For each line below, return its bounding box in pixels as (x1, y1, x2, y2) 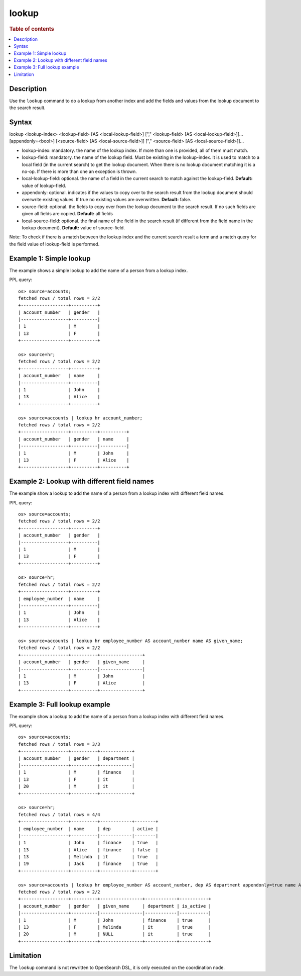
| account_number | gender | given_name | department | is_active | (18, 903, 212, 909)
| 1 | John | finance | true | (18, 840, 159, 846)
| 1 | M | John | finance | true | (18, 917, 212, 923)
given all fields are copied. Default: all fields (22, 211, 113, 217)
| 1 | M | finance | (18, 769, 135, 775)
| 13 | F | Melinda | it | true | (18, 924, 212, 930)
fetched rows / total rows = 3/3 (18, 741, 100, 747)
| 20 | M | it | (18, 783, 135, 789)
